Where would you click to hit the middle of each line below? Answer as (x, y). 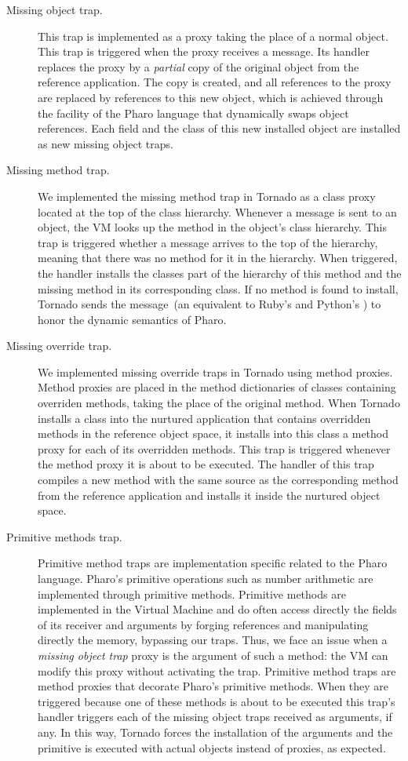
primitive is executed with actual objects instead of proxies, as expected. (212, 747)
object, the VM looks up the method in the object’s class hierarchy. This (212, 227)
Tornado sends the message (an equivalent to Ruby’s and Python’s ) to (209, 304)
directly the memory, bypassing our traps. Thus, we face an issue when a (213, 640)
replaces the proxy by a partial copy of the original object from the (199, 66)
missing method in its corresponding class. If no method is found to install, (218, 288)
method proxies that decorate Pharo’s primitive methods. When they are (213, 686)
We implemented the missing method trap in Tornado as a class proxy (207, 196)
